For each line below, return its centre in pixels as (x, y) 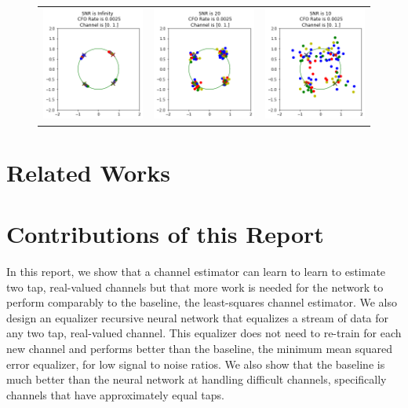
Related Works (89, 172)
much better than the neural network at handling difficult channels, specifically (197, 379)
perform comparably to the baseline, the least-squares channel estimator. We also (202, 302)
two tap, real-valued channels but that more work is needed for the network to (195, 287)
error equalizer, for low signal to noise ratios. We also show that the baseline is (196, 364)
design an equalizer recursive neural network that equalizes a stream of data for (198, 317)
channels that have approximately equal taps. (115, 394)
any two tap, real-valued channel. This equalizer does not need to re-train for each (204, 333)
